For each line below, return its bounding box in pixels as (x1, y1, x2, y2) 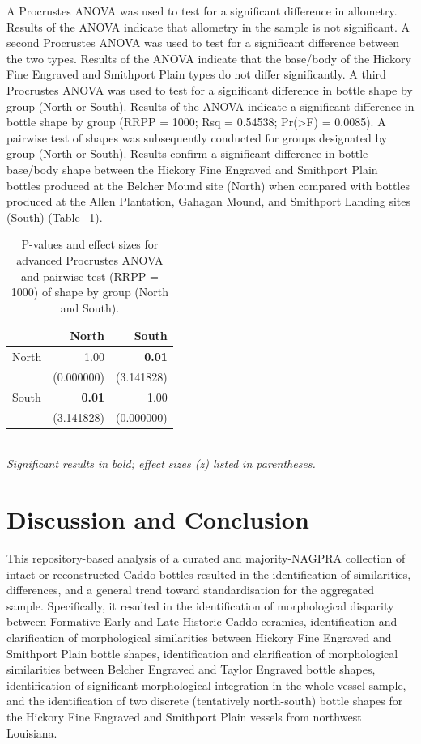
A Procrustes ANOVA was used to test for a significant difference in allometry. (6, 2, 398, 19)
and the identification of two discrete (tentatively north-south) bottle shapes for (6, 692, 403, 709)
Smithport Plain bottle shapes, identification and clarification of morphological (6, 644, 398, 661)
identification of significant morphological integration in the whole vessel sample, (6, 676, 406, 693)
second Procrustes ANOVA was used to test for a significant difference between (6, 34, 399, 51)
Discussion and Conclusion (6, 503, 309, 536)
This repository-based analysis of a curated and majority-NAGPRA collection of (6, 550, 406, 567)
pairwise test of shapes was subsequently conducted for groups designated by (6, 129, 388, 146)
